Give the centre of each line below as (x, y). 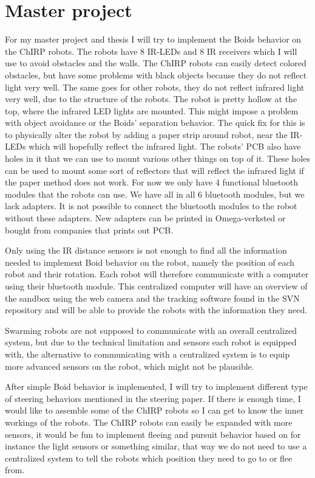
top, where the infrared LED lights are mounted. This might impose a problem (152, 110)
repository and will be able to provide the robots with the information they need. (156, 310)
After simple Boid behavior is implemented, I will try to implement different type (156, 386)
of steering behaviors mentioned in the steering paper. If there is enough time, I (153, 398)
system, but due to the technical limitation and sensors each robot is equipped (151, 342)
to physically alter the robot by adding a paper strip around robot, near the (146, 134)
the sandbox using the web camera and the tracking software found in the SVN (152, 298)
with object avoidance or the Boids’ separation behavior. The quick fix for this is (155, 123)
